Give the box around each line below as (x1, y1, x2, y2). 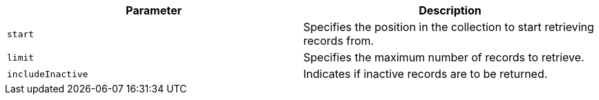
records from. (303, 34, 374, 48)
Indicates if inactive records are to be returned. (303, 67, 548, 81)
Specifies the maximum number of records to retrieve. (303, 50, 584, 64)
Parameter (126, 3, 182, 17)
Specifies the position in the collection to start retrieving (303, 20, 594, 34)
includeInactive (7, 68, 88, 79)
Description (419, 3, 482, 17)
